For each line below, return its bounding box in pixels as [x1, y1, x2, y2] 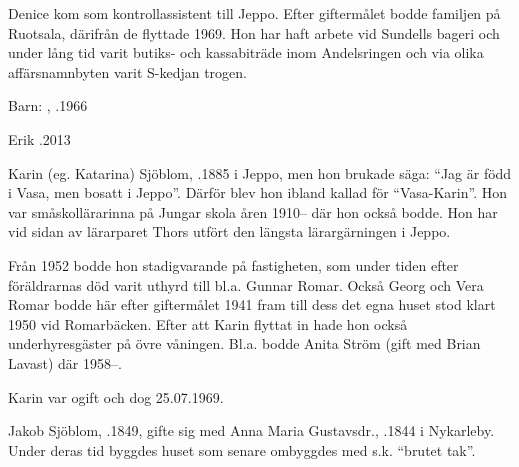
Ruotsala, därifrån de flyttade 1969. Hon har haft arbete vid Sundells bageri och [8, 22, 500, 43]
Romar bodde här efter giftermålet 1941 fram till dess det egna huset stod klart [8, 294, 496, 315]
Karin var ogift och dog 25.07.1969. [8, 386, 224, 407]
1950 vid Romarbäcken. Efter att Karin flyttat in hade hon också [8, 313, 408, 334]
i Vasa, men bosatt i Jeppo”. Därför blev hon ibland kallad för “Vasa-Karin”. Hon [8, 182, 507, 203]
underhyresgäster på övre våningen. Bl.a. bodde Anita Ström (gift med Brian [8, 333, 481, 354]
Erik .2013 [8, 128, 71, 149]
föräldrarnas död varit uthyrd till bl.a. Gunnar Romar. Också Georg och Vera [8, 274, 484, 295]
